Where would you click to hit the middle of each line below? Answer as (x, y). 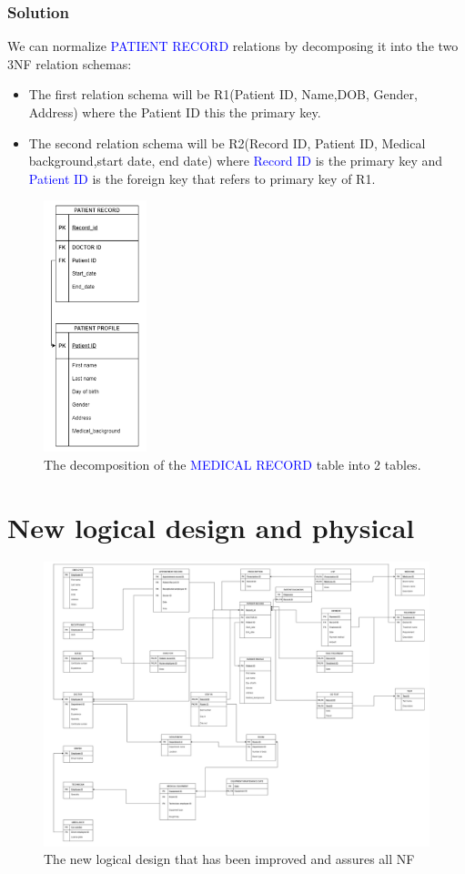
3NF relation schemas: (70, 63)
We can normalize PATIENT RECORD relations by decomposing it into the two (233, 46)
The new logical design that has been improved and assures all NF (229, 859)
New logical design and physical (211, 527)
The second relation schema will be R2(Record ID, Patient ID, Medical (227, 142)
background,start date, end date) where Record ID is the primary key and (236, 161)
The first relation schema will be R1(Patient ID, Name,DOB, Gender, (223, 94)
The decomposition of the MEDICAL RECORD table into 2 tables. (232, 464)
